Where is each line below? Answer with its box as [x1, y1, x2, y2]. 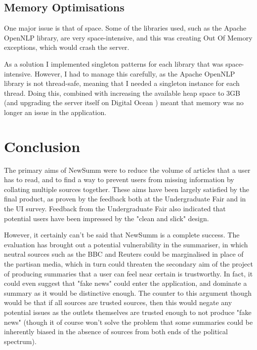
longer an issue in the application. [4, 107, 107, 117]
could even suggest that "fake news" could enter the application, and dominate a [4, 278, 247, 288]
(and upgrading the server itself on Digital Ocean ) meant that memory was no [4, 97, 244, 108]
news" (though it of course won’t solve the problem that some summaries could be [4, 316, 253, 327]
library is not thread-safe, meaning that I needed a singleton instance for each [4, 78, 240, 88]
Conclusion [4, 136, 81, 156]
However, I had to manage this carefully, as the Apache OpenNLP [34, 68, 235, 78]
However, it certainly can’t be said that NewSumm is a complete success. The [4, 230, 240, 240]
